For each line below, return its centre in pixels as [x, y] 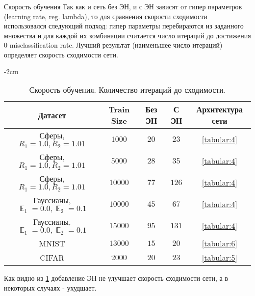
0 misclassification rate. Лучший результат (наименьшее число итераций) [113, 45]
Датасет [52, 115]
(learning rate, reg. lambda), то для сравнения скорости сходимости [106, 16]
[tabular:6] [219, 243]
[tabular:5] [219, 258]
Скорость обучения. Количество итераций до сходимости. [127, 90]
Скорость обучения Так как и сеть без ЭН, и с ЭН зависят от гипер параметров [123, 6]
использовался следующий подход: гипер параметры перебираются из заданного [124, 26]
